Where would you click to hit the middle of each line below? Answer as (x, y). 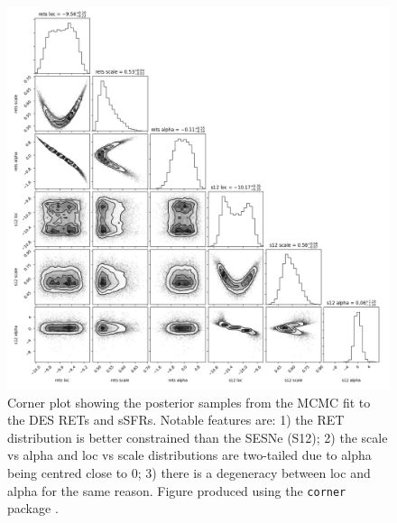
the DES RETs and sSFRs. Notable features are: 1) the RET (176, 420)
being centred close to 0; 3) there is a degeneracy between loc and (189, 472)
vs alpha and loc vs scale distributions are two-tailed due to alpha (189, 455)
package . (33, 508)
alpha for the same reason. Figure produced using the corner (177, 490)
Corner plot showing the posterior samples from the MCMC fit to (189, 402)
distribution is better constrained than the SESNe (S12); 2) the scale (198, 437)
